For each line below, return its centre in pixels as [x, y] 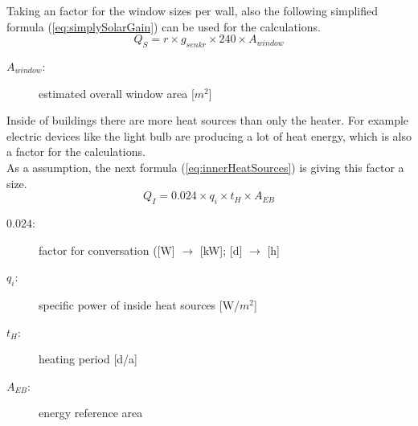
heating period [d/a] [88, 359]
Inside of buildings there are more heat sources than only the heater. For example [208, 120]
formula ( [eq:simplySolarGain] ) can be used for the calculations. [164, 26]
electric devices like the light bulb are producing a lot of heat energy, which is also [209, 135]
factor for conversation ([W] [107, 250]
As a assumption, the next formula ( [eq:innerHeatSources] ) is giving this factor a [205, 167]
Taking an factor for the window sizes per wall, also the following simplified [193, 10]
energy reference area [91, 413]
